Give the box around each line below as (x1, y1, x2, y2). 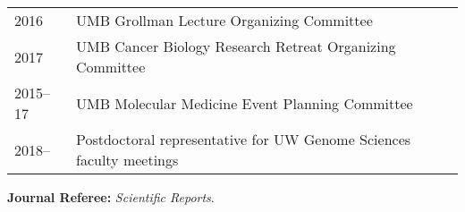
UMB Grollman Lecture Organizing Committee (75, 10, 373, 30)
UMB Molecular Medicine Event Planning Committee (75, 92, 413, 114)
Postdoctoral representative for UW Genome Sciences (75, 129, 411, 149)
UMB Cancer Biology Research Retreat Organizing (75, 36, 396, 56)
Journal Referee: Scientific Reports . (7, 188, 215, 206)
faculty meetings (75, 149, 179, 170)
